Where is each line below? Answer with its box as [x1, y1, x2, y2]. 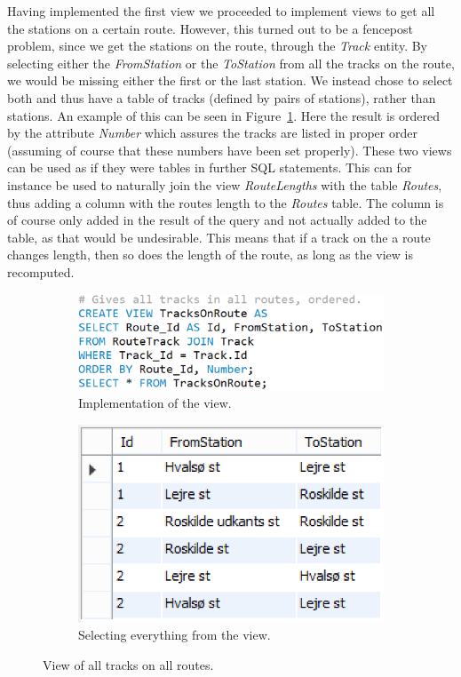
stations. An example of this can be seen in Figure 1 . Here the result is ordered [7, 106, 440, 124]
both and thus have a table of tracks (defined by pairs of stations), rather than [7, 88, 436, 107]
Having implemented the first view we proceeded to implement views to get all [7, 2, 435, 20]
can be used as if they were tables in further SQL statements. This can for [7, 158, 412, 177]
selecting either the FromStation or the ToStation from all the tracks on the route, [7, 53, 455, 72]
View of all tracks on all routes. [43, 655, 214, 673]
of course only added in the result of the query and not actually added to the [7, 211, 427, 229]
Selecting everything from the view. [78, 625, 271, 644]
